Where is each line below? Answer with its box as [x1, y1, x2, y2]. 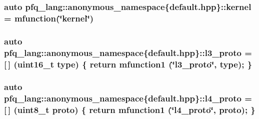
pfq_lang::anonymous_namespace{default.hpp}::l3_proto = [4, 46, 252, 58]
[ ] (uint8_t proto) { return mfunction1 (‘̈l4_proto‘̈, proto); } [4, 103, 255, 116]
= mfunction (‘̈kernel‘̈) [4, 11, 94, 24]
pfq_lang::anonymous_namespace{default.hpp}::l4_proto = [4, 92, 252, 104]
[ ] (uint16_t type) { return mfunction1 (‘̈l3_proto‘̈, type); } [4, 57, 252, 70]
